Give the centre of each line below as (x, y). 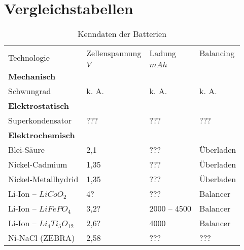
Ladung (163, 53)
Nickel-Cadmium (38, 164)
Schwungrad (30, 91)
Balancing (217, 53)
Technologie (29, 57)
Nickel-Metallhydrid (43, 179)
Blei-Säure (26, 150)
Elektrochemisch (42, 135)
